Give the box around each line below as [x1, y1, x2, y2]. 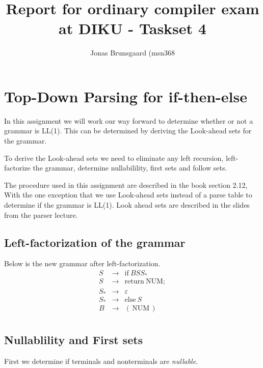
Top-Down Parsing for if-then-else [4, 86, 247, 106]
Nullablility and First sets [4, 331, 143, 347]
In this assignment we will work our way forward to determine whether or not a [4, 115, 253, 126]
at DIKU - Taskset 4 [59, 18, 206, 39]
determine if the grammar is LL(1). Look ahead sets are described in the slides [4, 200, 250, 210]
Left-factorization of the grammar [4, 234, 186, 250]
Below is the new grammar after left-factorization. [4, 258, 161, 269]
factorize [4, 162, 31, 173]
